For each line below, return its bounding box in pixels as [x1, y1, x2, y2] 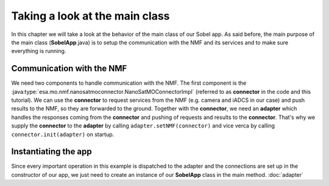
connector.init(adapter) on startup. [11, 131, 115, 138]
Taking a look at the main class [11, 9, 170, 23]
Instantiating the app [11, 146, 93, 157]
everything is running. [11, 48, 66, 55]
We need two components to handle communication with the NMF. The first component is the [11, 79, 247, 87]
